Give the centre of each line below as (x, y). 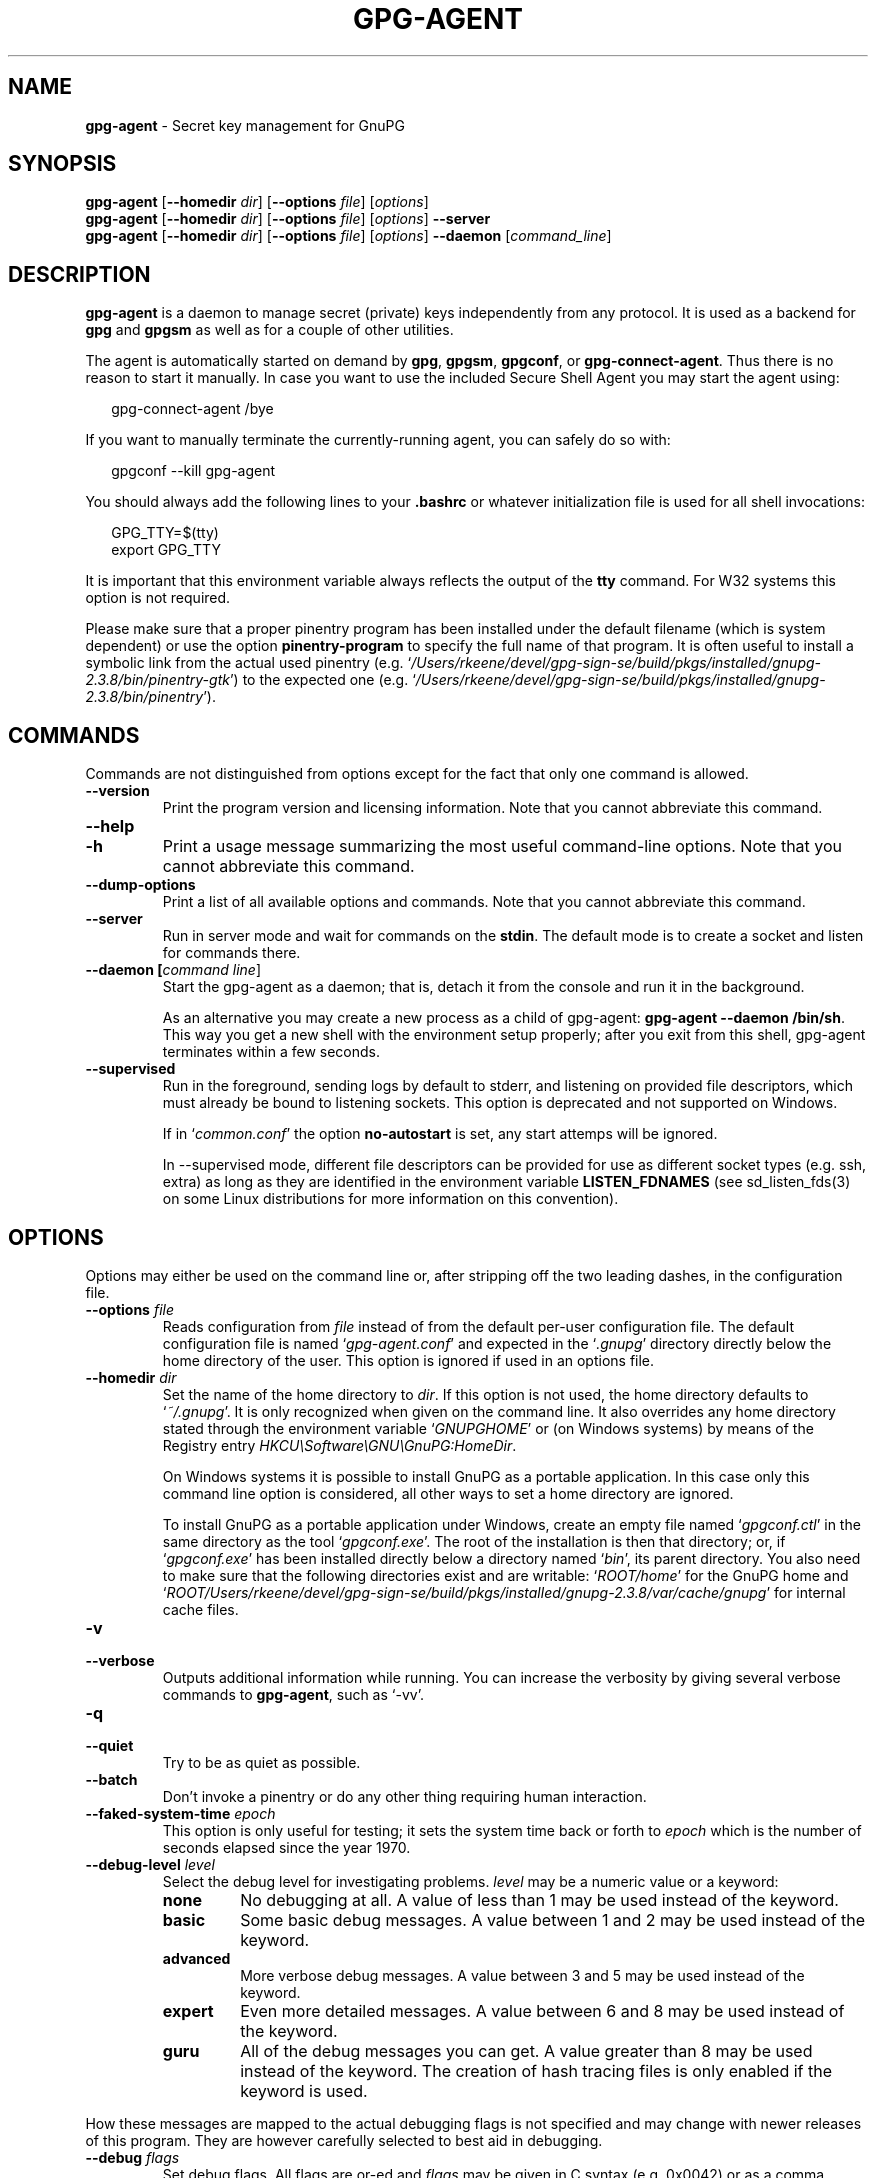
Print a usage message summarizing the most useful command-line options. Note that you (502, 846)
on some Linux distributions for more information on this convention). (390, 1199)
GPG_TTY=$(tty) (165, 533)
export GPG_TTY (166, 550)
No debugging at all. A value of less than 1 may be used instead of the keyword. (539, 1899)
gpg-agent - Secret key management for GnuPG (245, 125)
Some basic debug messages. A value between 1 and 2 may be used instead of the (553, 1919)
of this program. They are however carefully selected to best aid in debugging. (344, 2140)
